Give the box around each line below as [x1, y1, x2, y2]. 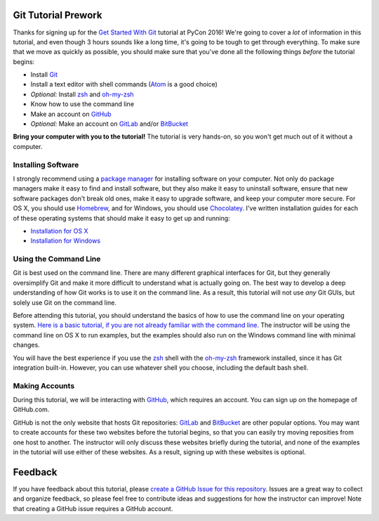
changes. [13, 341, 40, 349]
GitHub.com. [13, 405, 50, 414]
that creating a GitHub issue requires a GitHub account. [13, 504, 173, 513]
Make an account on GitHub [30, 110, 112, 118]
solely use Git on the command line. [13, 298, 117, 307]
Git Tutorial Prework [13, 9, 102, 21]
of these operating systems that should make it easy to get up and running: [13, 214, 231, 222]
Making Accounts [13, 380, 75, 390]
